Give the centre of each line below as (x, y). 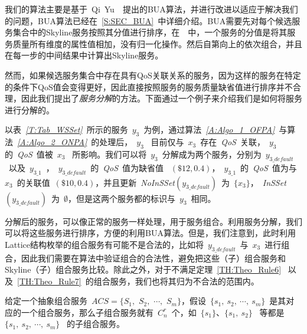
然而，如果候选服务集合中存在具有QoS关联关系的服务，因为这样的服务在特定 (153, 75)
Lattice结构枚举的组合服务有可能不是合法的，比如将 (104, 244)
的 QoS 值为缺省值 (127, 167)
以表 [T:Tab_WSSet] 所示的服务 (66, 130)
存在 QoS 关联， (233, 142)
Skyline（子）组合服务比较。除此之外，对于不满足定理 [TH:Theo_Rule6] (143, 269)
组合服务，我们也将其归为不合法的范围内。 (176, 281)
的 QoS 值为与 (269, 167)
